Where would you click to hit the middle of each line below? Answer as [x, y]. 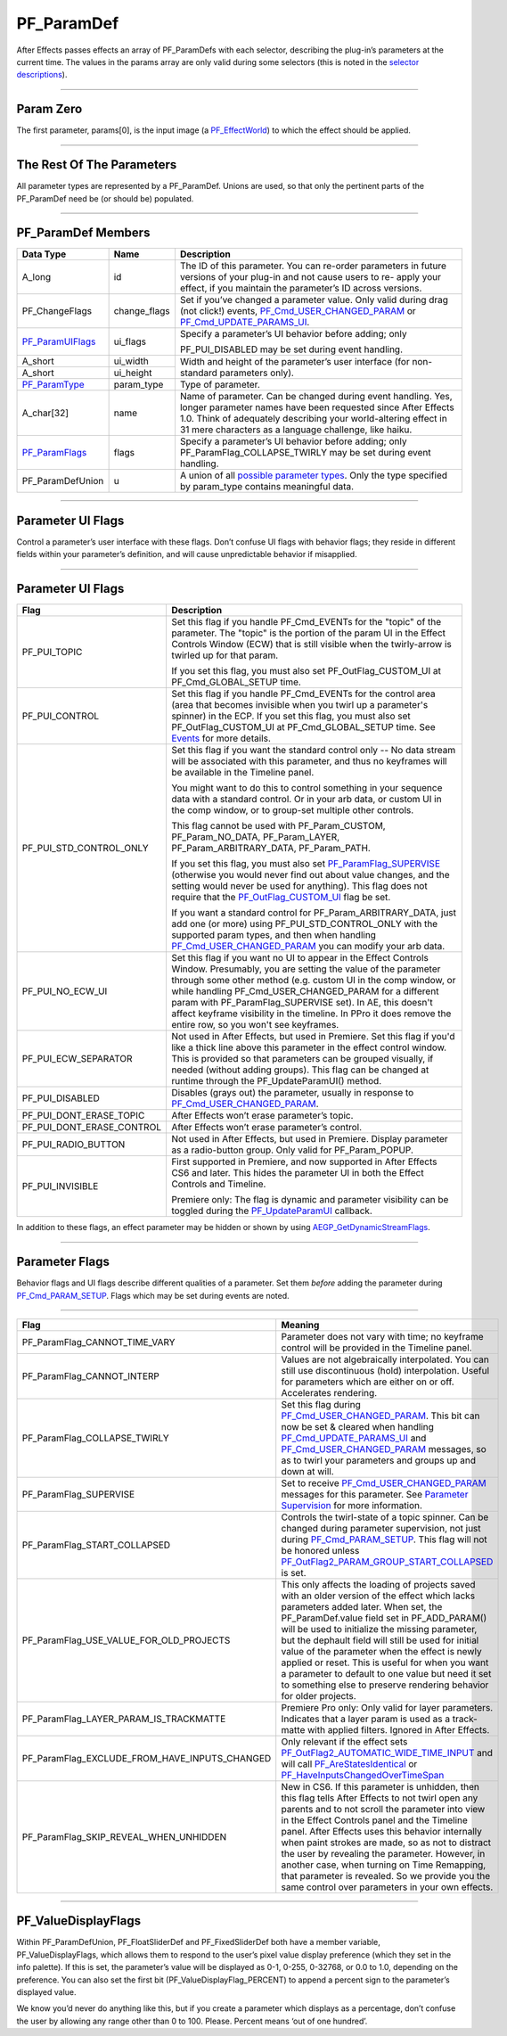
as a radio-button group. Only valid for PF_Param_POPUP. [292, 1150]
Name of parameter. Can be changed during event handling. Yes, [316, 397]
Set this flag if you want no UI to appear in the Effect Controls [300, 958]
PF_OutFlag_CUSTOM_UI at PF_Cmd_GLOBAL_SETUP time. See [303, 727]
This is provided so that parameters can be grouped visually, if [302, 1059]
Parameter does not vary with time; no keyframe [383, 1336]
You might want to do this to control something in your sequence [307, 788]
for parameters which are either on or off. [368, 1382]
